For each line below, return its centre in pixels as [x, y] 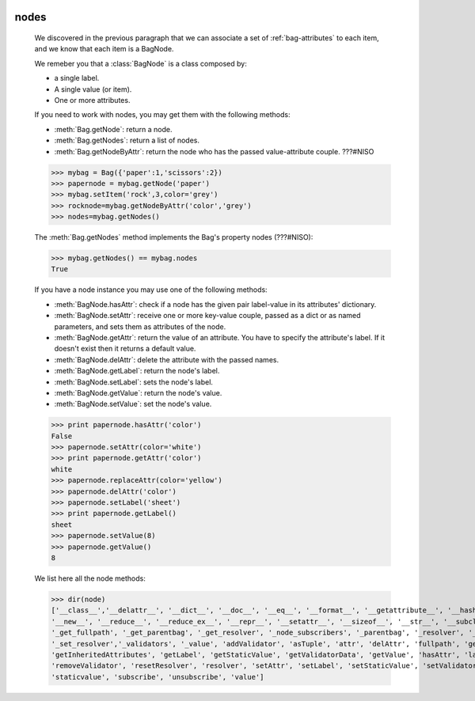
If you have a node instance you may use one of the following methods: [151, 290]
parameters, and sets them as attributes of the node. [140, 326]
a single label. [77, 78]
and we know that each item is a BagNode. [104, 49]
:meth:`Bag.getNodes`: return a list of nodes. [127, 140]
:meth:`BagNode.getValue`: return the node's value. [138, 392]
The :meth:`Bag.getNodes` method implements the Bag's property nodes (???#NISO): [174, 237]
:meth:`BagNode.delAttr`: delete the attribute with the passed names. [167, 359]
